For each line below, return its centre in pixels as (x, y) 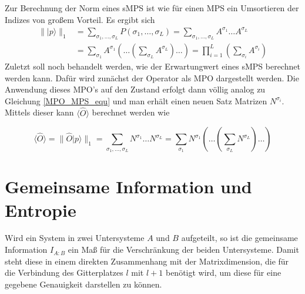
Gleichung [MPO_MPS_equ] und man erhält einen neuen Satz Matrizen (136, 100)
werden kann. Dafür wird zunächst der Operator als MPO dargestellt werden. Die (152, 77)
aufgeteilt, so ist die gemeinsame (239, 238)
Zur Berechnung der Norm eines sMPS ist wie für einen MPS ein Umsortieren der (152, 8)
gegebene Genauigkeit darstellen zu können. (83, 284)
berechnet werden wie (131, 112)
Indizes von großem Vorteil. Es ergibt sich (80, 19)
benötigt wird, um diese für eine (223, 272)
